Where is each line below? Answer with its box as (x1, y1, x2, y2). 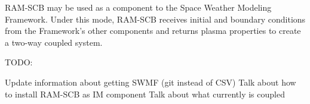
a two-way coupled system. (5, 36, 103, 48)
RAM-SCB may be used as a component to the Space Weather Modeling (5, 1, 272, 13)
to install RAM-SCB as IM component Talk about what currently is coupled (5, 87, 285, 100)
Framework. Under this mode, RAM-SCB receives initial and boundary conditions (5, 12, 306, 25)
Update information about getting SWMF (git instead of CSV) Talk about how (5, 75, 296, 88)
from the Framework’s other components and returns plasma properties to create (5, 24, 301, 37)
